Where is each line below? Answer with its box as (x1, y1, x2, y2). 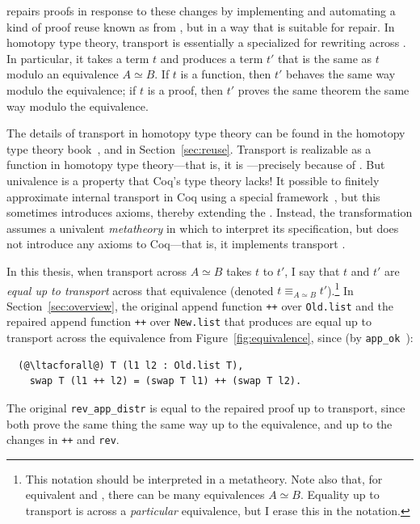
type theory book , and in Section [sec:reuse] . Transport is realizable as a (6, 140, 372, 157)
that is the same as (278, 49, 372, 66)
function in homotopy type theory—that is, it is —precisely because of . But (6, 156, 385, 173)
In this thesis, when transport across (6, 262, 187, 279)
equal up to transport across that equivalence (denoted (6, 281, 274, 298)
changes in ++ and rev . (6, 431, 120, 448)
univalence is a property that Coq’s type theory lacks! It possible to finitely (6, 171, 380, 188)
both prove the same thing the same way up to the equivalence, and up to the (6, 415, 393, 432)
